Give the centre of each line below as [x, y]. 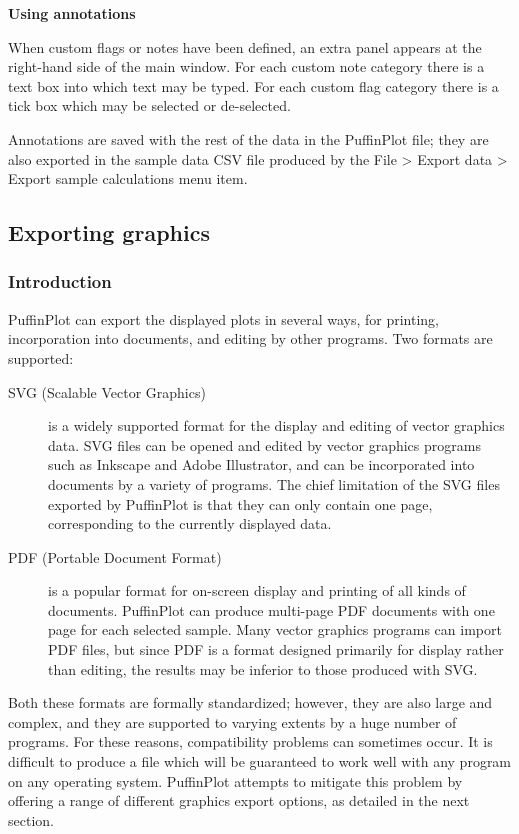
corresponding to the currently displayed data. [190, 523]
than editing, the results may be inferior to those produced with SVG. [263, 668]
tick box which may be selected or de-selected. [149, 105]
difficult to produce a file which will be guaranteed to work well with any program [260, 761]
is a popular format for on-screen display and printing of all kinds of [257, 590]
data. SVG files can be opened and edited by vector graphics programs [264, 444]
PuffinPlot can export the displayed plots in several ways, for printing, [224, 318]
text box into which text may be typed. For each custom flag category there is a [253, 85]
